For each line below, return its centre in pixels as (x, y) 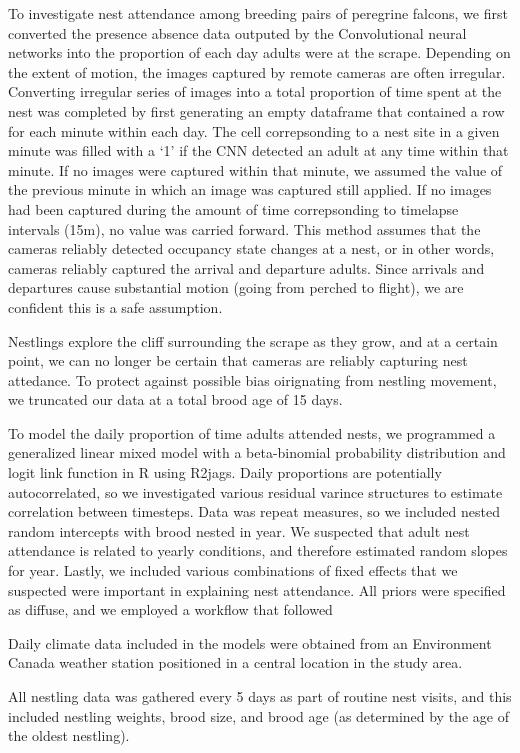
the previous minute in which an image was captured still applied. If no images (250, 189)
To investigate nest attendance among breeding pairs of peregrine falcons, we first (258, 13)
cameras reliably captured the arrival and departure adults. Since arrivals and (246, 267)
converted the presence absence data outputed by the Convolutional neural (237, 32)
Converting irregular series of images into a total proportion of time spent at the (255, 91)
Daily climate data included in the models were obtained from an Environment (250, 642)
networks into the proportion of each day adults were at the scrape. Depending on (259, 52)
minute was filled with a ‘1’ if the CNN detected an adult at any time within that (258, 150)
